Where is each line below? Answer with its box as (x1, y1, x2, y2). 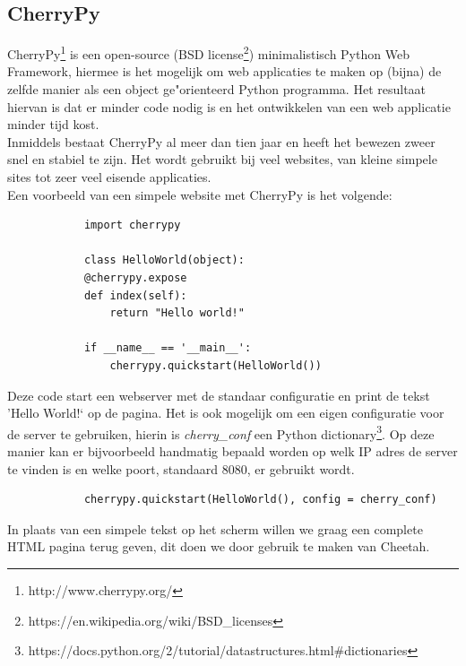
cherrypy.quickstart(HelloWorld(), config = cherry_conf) (83, 493, 437, 506)
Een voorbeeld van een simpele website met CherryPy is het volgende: (7, 185, 393, 203)
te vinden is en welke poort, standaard (7, 459, 219, 478)
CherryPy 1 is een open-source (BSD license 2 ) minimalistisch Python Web (7, 42, 410, 63)
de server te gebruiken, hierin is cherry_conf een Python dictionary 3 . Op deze (7, 421, 435, 443)
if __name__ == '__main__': (83, 342, 252, 355)
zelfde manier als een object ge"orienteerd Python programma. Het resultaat (7, 80, 427, 99)
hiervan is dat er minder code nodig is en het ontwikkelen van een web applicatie (7, 97, 451, 116)
